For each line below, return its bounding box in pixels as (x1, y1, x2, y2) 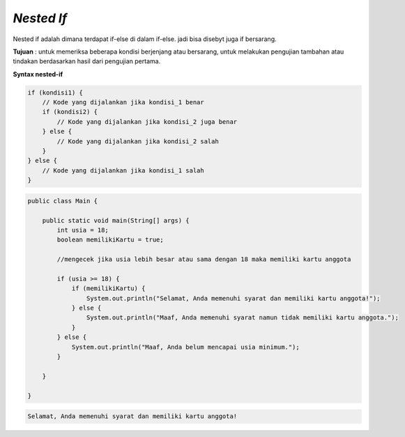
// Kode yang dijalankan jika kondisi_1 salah (42, 166, 205, 174)
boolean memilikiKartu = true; (56, 236, 164, 244)
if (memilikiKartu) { (71, 285, 146, 292)
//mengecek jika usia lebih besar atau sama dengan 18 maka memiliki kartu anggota (56, 255, 351, 264)
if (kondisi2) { (42, 108, 98, 116)
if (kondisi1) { (27, 88, 84, 97)
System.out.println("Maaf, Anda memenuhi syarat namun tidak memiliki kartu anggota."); (86, 314, 399, 321)
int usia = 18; (56, 226, 109, 234)
